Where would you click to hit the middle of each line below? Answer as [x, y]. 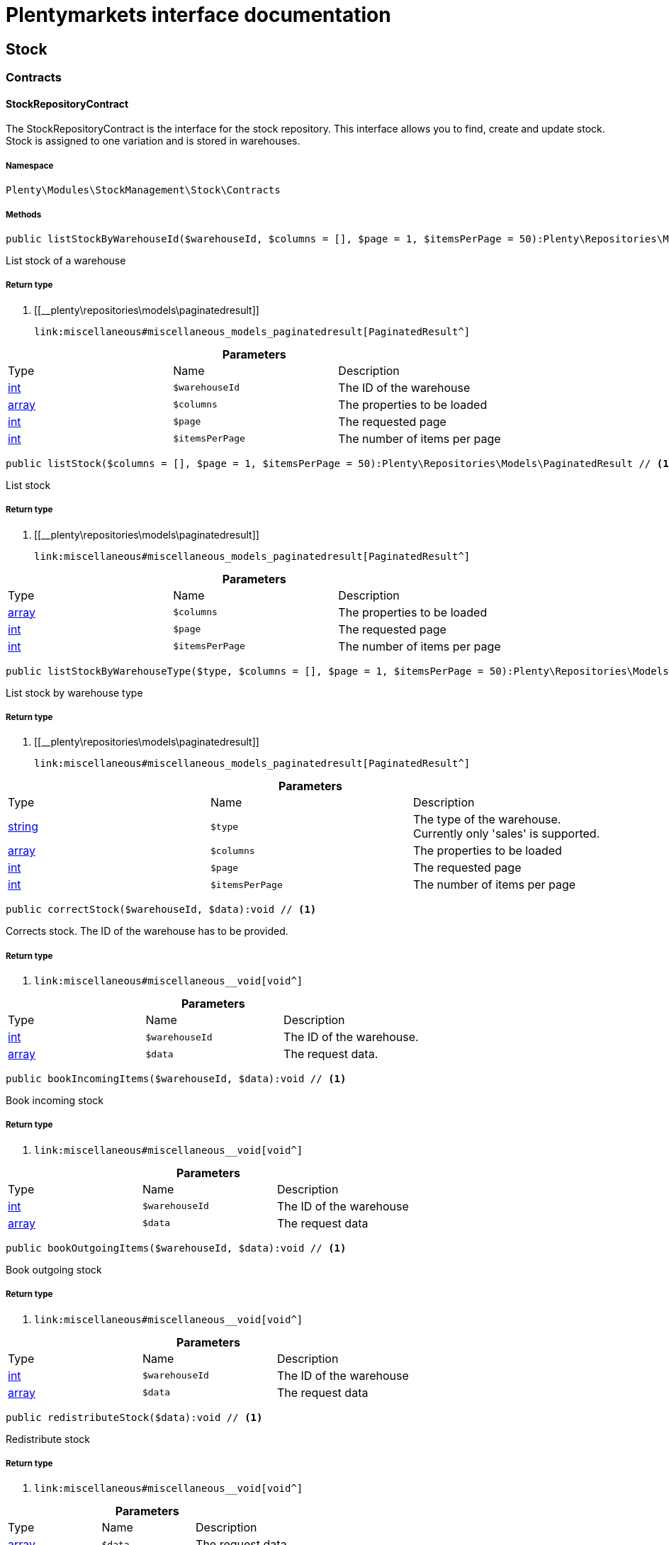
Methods [24, 214]
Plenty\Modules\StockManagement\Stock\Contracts [143, 190]
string [23, 827]
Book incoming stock [55, 1101]
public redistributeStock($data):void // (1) [134, 1417]
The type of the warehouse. [487, 820]
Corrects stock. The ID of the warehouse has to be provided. [147, 931]
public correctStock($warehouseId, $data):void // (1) [161, 910]
